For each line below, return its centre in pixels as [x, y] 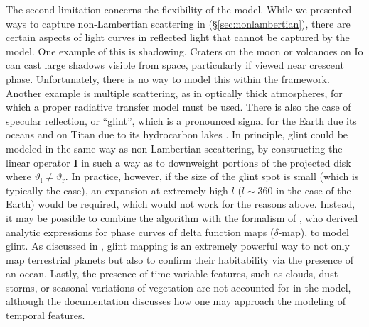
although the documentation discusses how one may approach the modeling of [176, 301]
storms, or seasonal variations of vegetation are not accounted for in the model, [178, 287]
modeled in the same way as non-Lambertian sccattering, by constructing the [174, 148]
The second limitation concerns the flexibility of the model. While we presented [179, 9]
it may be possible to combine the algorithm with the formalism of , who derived [182, 217]
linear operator [38, 162]
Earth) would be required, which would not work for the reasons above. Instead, [181, 204]
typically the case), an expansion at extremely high [117, 190]
